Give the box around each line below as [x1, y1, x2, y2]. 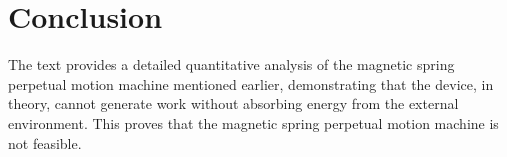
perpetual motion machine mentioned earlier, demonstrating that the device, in [8, 73, 494, 94]
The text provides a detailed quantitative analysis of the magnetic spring [8, 54, 455, 75]
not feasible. [8, 132, 82, 153]
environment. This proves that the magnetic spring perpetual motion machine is [8, 112, 499, 133]
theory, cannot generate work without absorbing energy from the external [8, 93, 459, 114]
